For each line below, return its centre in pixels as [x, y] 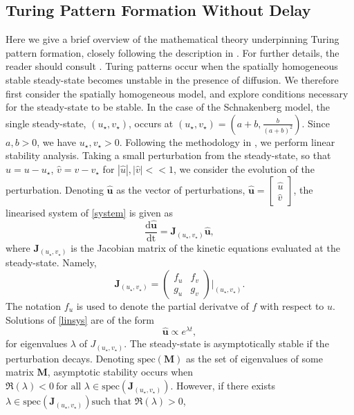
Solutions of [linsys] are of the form [80, 319]
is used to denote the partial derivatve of [162, 305]
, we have [57, 141]
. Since [316, 123]
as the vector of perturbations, [181, 189]
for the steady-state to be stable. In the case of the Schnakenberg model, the [168, 107]
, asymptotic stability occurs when [120, 372]
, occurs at [151, 123]
